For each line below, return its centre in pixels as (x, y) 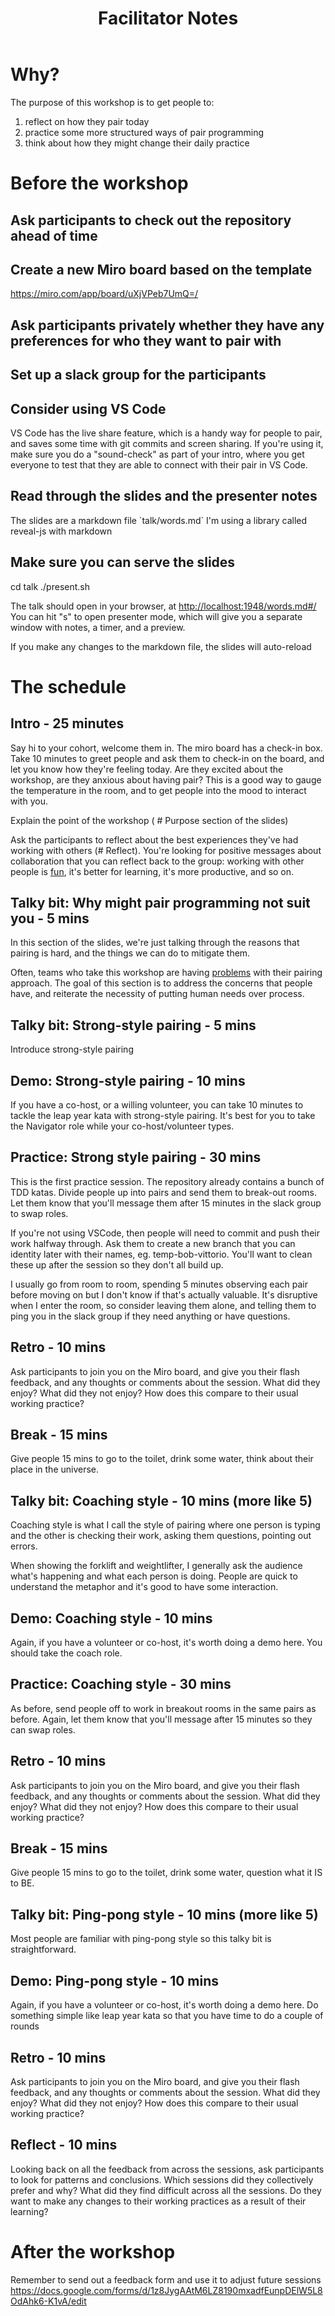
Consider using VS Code (88, 408)
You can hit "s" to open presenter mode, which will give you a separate (156, 616)
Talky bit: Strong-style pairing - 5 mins (133, 1025)
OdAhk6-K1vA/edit (48, 2301)
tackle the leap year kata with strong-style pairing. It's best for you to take (163, 1115)
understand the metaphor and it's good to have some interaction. (144, 1587)
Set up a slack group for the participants (138, 375)
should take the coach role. (66, 1653)
